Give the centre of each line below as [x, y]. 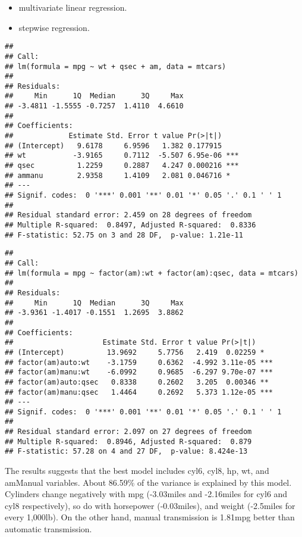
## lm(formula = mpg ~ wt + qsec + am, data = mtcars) [116, 66]
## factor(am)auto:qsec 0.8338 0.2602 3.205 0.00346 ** [137, 382]
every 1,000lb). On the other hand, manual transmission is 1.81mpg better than [150, 517]
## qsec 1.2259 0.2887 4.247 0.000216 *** [122, 166]
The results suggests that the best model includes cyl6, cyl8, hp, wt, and [137, 471]
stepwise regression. [54, 27]
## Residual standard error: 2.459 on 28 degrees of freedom [128, 215]
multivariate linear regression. [73, 7]
